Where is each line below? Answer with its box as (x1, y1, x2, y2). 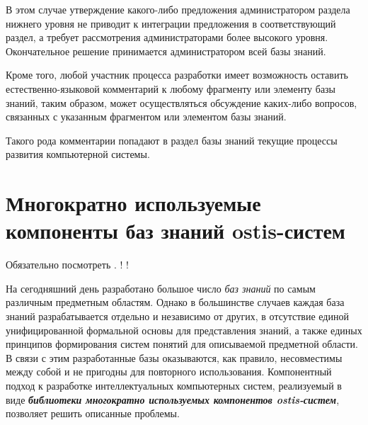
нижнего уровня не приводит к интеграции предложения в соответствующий (6, 16, 336, 30)
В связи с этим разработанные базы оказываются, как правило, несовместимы (6, 350, 343, 365)
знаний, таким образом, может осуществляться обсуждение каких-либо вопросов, (6, 95, 357, 110)
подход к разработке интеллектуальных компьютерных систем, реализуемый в (6, 378, 342, 392)
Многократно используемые (6, 188, 261, 217)
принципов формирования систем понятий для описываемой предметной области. (6, 336, 358, 351)
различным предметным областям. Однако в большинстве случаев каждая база (6, 295, 345, 310)
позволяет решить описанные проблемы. (6, 406, 180, 421)
